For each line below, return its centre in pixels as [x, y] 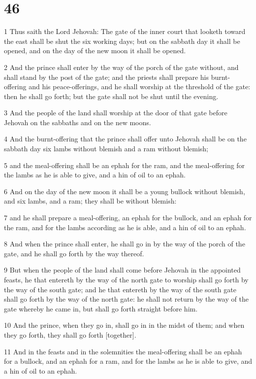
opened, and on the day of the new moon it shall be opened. [95, 51]
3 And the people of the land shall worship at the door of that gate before [116, 113]
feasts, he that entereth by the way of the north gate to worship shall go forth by [126, 279]
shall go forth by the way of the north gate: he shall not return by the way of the [126, 299]
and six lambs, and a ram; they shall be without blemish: [90, 201]
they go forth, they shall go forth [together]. [70, 334]
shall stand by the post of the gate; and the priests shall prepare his [106, 77]
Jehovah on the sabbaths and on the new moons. [78, 122]
